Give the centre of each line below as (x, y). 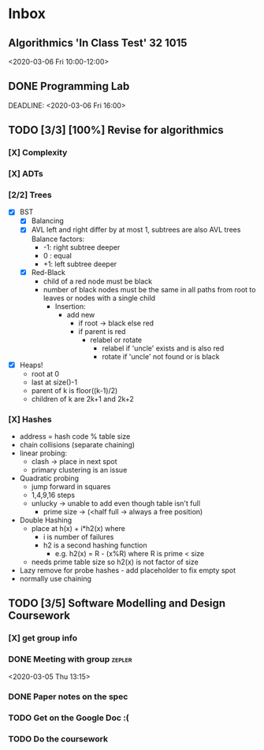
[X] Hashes (30, 419)
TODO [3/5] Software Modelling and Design (117, 603)
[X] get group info (43, 638)
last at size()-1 (54, 382)
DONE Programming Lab (69, 86)
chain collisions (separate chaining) (77, 444)
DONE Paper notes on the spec (68, 696)
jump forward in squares (71, 486)
